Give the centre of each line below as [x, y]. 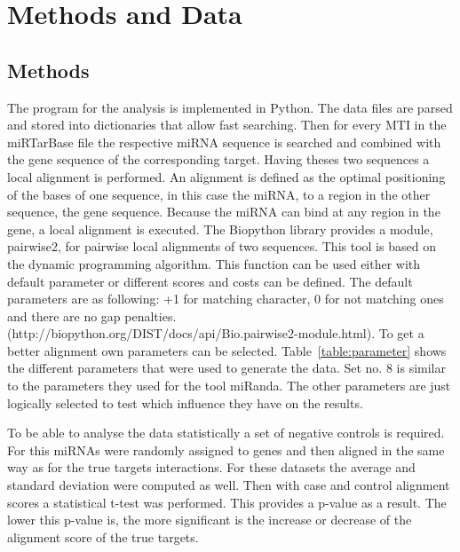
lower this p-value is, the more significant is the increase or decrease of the [210, 520]
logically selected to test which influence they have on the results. [185, 402]
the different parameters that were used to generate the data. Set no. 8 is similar [226, 368]
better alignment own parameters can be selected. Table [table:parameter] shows [227, 350]
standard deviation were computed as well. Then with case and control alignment [229, 485]
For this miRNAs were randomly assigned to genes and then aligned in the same [226, 449]
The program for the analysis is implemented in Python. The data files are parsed [230, 107]
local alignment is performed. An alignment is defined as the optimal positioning [226, 176]
